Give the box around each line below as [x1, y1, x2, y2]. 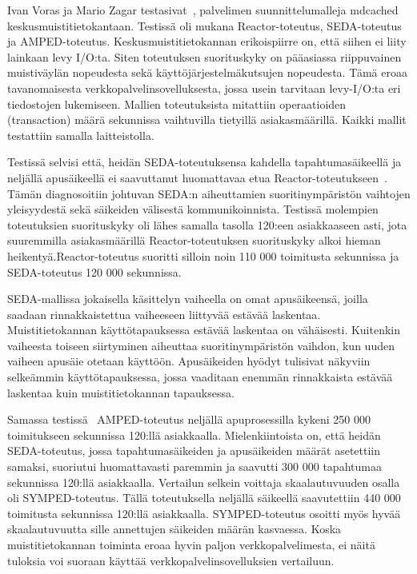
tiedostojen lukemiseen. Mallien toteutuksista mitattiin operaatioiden [7, 95, 347, 112]
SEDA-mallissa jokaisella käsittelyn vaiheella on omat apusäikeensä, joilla [7, 290, 368, 307]
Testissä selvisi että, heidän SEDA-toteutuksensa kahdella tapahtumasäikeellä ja [7, 153, 402, 170]
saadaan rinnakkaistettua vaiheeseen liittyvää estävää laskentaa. [7, 305, 321, 322]
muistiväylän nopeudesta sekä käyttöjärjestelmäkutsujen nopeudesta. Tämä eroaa [7, 64, 407, 81]
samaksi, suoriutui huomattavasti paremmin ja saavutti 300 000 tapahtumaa [7, 458, 382, 475]
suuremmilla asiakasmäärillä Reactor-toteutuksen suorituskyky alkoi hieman [7, 232, 381, 249]
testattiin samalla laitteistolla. [7, 126, 154, 143]
